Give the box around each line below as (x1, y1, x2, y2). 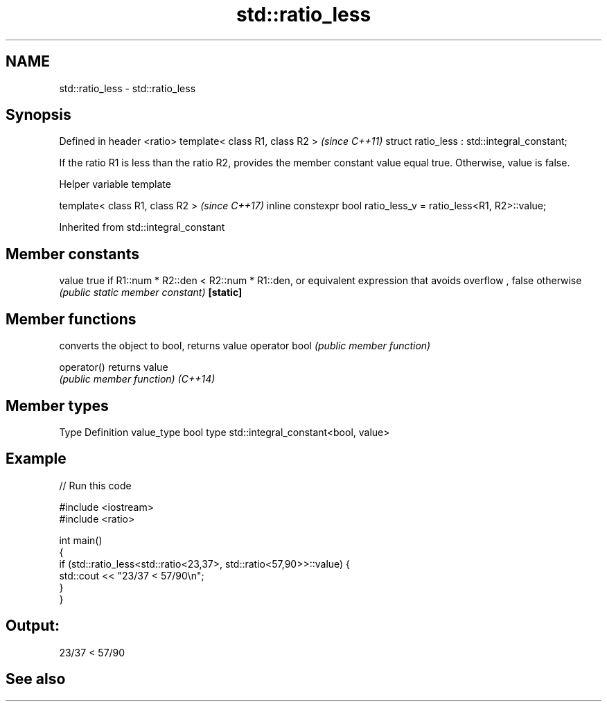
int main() (59, 534, 103, 546)
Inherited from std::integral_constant (59, 221, 225, 234)
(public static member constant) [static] (59, 286, 243, 299)
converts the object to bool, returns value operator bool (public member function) (59, 340, 431, 352)
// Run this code (59, 479, 132, 491)
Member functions (6, 310, 137, 328)
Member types (6, 396, 109, 414)
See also (6, 670, 66, 688)
